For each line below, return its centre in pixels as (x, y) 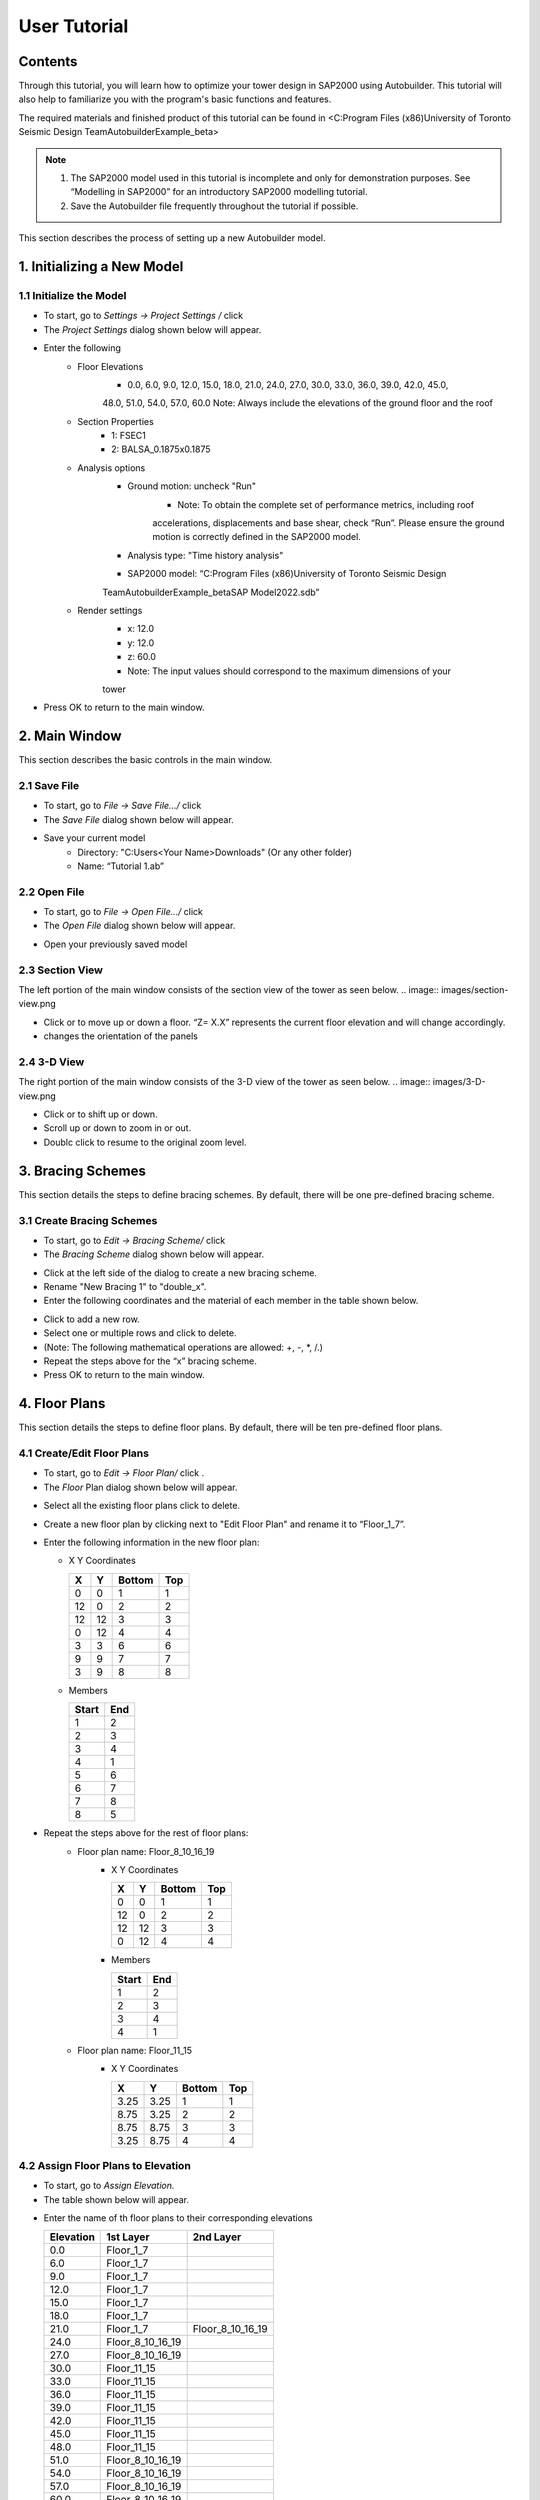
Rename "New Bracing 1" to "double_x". (125, 1287)
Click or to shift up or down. (101, 1114)
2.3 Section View (61, 970)
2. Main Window (70, 736)
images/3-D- (459, 1082)
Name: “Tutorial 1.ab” (121, 866)
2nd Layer (217, 2237)
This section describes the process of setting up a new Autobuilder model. (172, 238)
